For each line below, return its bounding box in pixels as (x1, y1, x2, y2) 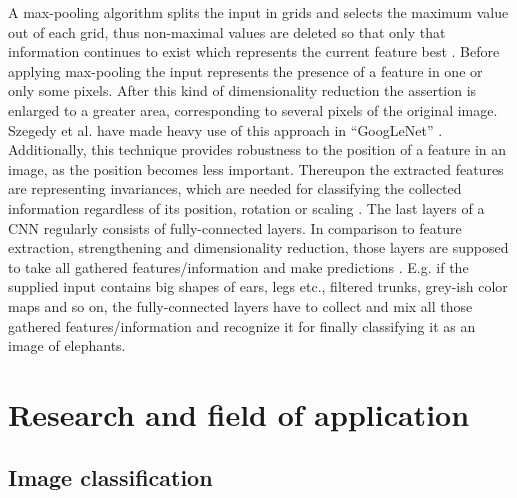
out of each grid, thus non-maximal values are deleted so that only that (8, 21, 446, 42)
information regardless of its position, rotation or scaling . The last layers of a (8, 197, 485, 218)
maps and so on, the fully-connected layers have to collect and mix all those (8, 295, 473, 316)
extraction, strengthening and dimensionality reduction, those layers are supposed (8, 237, 509, 258)
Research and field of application (8, 393, 470, 434)
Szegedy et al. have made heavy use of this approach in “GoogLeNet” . (8, 119, 443, 140)
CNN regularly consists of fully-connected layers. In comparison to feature (8, 217, 462, 238)
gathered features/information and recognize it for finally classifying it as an (8, 315, 476, 336)
